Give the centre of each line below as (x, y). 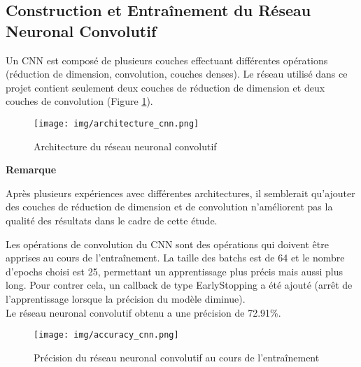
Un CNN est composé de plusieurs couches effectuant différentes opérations (167, 60)
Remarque (31, 170)
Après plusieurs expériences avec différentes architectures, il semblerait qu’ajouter (180, 193)
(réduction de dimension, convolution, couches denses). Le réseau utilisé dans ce (177, 74)
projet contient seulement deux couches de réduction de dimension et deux (165, 87)
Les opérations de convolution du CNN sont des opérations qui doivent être (167, 244)
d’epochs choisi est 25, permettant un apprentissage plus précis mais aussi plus (174, 271)
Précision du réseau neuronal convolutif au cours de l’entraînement (177, 357)
